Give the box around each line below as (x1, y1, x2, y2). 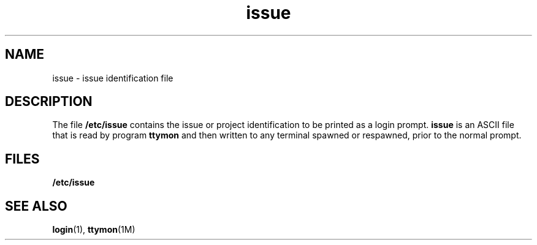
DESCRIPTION (5, 94, 93, 110)
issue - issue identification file (52, 72, 173, 83)
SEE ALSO (5, 198, 67, 214)
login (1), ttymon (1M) (52, 224, 135, 235)
